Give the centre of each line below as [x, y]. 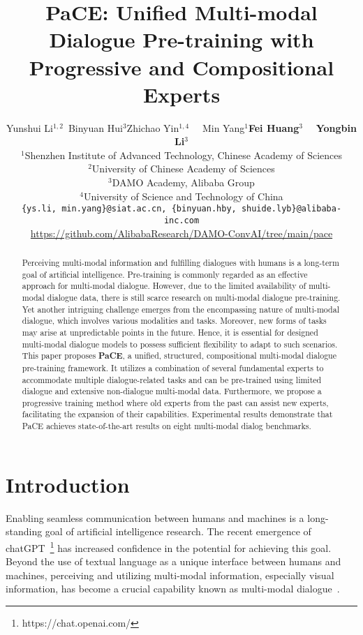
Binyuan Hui [95, 127]
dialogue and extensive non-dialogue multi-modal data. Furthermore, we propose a [172, 391]
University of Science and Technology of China [184, 196]
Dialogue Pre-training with [181, 39]
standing [24, 531]
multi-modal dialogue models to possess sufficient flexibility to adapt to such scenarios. [180, 344]
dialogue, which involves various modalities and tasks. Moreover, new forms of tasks [174, 321]
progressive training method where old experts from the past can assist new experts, [175, 402]
